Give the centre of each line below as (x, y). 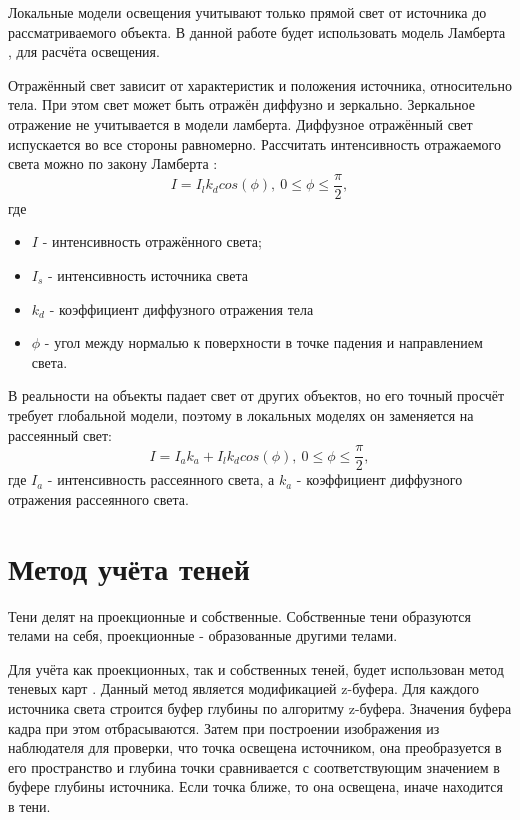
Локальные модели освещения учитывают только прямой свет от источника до (247, 12)
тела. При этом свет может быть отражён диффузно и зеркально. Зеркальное (241, 104)
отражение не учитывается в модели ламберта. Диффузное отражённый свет (240, 123)
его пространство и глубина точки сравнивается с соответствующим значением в (254, 766)
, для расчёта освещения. (84, 51)
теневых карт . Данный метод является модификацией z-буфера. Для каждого (244, 688)
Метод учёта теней (129, 567)
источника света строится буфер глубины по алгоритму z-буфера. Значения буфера (260, 707)
